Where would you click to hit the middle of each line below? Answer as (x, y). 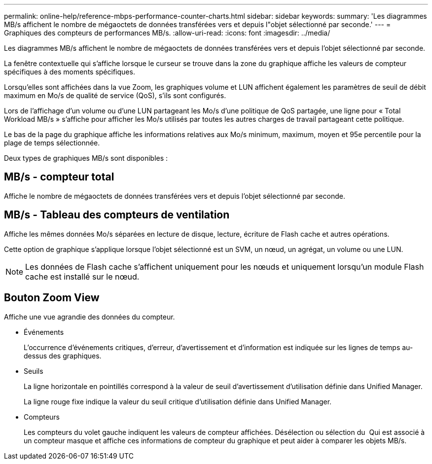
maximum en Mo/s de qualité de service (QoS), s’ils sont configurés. (115, 95)
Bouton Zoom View (52, 298)
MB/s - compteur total (59, 177)
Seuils (34, 371)
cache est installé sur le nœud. (82, 276)
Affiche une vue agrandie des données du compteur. (90, 317)
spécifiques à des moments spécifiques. (70, 72)
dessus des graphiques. (63, 356)
